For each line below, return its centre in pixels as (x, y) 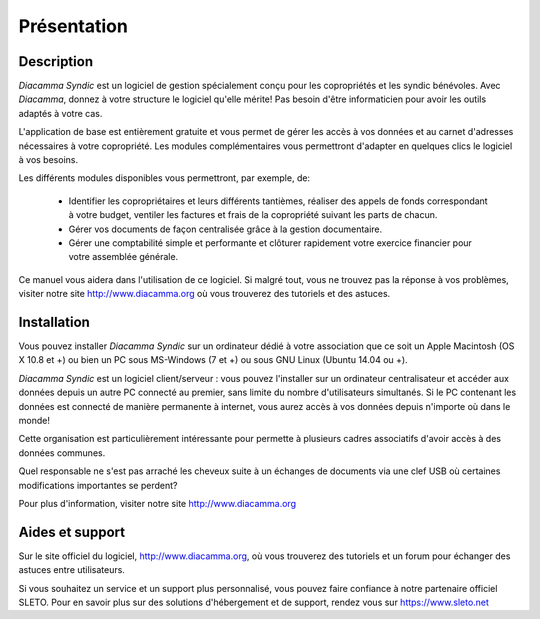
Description (56, 61)
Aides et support (71, 531)
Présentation (73, 26)
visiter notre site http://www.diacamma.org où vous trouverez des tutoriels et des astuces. (204, 294)
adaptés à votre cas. (60, 113)
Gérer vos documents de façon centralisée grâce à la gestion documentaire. (225, 229)
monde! (34, 420)
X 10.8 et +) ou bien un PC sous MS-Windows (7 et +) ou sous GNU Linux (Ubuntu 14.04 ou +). (213, 360)
